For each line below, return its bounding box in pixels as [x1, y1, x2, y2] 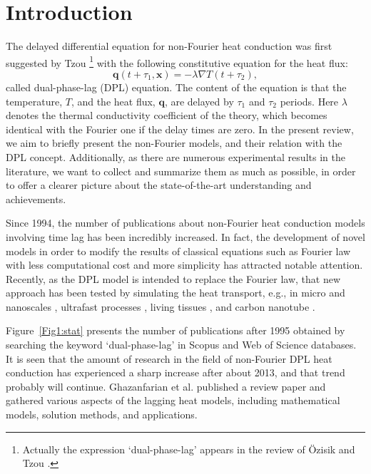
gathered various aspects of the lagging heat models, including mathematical [6, 393, 340, 408]
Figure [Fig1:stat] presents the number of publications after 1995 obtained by [6, 323, 345, 338]
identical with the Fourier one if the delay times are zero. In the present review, [6, 121, 354, 136]
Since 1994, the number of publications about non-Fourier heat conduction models [6, 215, 365, 230]
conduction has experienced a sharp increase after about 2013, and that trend [6, 365, 345, 380]
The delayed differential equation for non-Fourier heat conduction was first [6, 38, 332, 53]
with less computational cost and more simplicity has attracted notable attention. [6, 257, 363, 272]
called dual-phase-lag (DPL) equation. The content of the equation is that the [6, 79, 347, 94]
